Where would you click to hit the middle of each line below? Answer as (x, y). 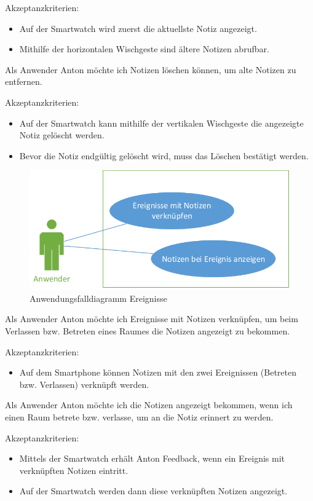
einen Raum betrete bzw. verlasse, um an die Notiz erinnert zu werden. (139, 417)
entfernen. (24, 81)
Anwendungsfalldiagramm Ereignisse (98, 298)
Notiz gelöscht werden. (62, 135)
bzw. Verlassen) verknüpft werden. (84, 384)
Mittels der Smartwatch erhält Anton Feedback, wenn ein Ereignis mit (152, 458)
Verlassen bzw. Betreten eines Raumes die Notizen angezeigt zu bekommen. (148, 331)
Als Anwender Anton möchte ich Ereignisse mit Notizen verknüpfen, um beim (152, 319)
